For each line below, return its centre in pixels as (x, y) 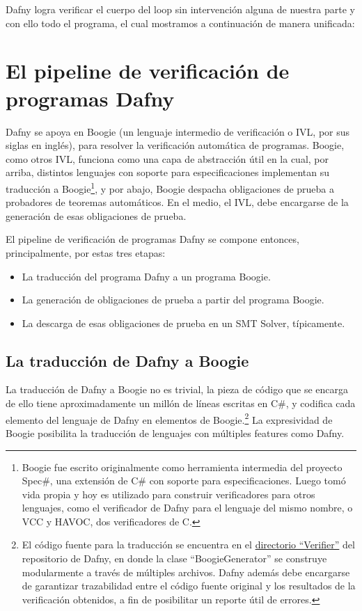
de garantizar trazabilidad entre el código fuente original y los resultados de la (189, 586)
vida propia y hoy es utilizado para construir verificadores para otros (168, 494)
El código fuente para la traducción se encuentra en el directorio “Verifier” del (188, 545)
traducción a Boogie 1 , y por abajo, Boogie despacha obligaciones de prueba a (170, 187)
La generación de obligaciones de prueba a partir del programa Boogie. (173, 300)
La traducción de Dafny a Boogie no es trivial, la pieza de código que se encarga (177, 389)
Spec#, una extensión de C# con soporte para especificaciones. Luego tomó (184, 481)
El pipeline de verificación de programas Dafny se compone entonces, (152, 239)
